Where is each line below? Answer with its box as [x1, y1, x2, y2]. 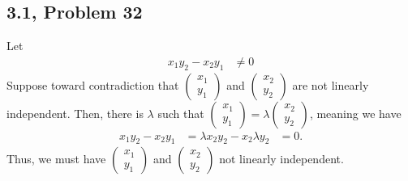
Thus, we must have [6, 150, 106, 167]
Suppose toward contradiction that [6, 76, 179, 93]
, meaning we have [309, 104, 402, 121]
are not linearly [292, 76, 369, 93]
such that [157, 104, 204, 121]
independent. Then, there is [6, 104, 144, 121]
